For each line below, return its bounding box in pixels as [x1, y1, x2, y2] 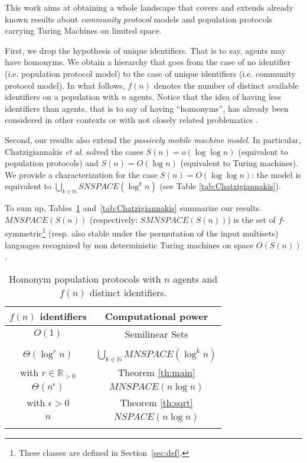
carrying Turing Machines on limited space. [5, 24, 162, 37]
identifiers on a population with [5, 90, 119, 103]
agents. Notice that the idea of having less [129, 90, 282, 103]
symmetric [5, 226, 43, 239]
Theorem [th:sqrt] [120, 395, 193, 409]
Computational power [104, 309, 208, 323]
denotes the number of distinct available [153, 79, 299, 91]
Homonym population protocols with [9, 271, 161, 286]
